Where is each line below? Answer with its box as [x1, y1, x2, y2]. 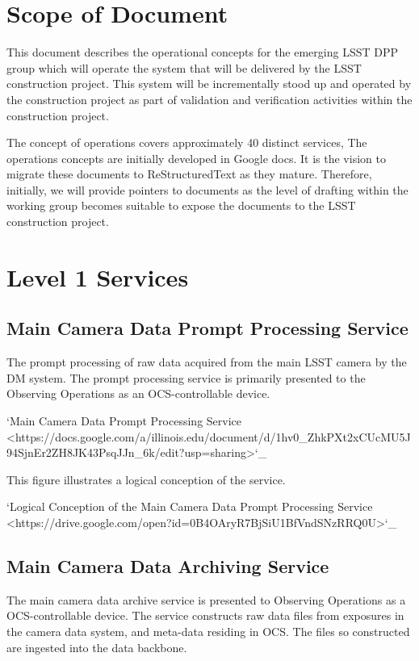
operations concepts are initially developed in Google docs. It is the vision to [6, 149, 386, 166]
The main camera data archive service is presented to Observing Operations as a [6, 591, 406, 608]
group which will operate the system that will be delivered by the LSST [6, 59, 362, 76]
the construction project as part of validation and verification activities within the [6, 90, 413, 107]
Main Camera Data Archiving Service [6, 553, 329, 578]
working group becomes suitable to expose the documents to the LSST [6, 197, 356, 214]
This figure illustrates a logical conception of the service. [6, 471, 286, 487]
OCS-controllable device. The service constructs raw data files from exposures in [6, 607, 404, 624]
